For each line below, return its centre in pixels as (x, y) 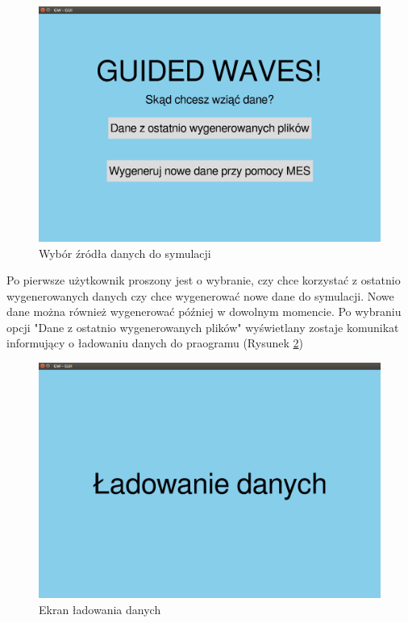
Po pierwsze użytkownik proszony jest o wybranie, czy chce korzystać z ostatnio (204, 280)
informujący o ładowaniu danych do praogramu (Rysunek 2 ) (155, 343)
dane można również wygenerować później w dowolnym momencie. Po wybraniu (204, 311)
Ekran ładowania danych (100, 609)
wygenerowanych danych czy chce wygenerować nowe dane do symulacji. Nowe (200, 295)
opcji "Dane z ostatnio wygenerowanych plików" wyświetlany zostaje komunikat (203, 327)
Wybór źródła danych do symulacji (125, 253)
